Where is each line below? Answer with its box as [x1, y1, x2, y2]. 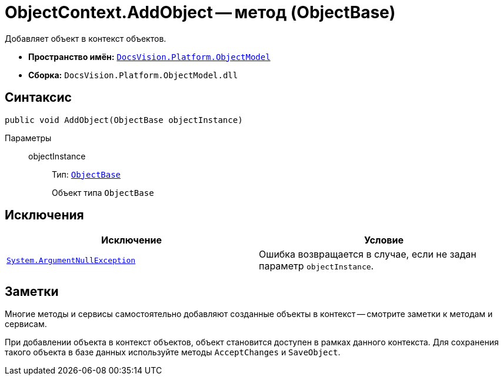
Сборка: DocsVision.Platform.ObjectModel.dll [28, 69, 238, 80]
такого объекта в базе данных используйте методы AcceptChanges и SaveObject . [5, 347, 341, 358]
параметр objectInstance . [259, 260, 374, 272]
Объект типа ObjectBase [52, 187, 154, 198]
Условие [364, 234, 404, 246]
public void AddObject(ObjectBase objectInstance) [5, 115, 243, 125]
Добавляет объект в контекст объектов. [5, 33, 166, 44]
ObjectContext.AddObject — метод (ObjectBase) [5, 2, 396, 22]
